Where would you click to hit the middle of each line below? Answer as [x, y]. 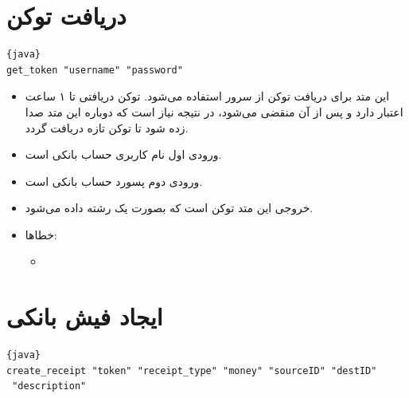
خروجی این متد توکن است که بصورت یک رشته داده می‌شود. [169, 208]
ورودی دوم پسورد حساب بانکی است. [114, 181]
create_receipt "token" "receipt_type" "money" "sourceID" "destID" [192, 370]
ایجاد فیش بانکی [85, 316]
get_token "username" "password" [95, 70]
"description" [49, 386]
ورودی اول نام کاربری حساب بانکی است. [123, 154]
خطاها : [41, 234]
